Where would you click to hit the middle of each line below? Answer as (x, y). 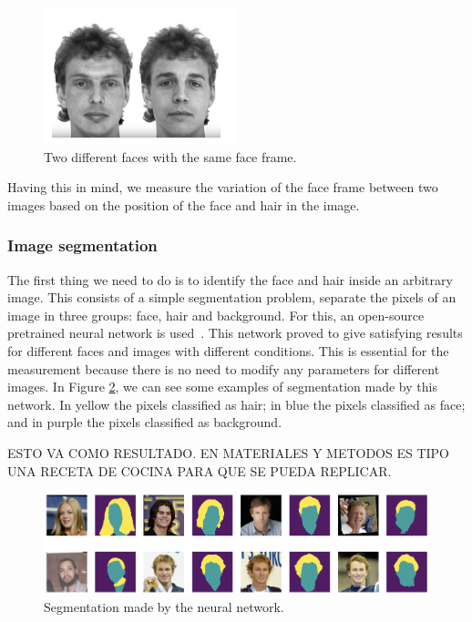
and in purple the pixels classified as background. (145, 422)
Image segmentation (82, 245)
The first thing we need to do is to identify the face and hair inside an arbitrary (230, 279)
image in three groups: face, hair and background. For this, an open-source (216, 315)
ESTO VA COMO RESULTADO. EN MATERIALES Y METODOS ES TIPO (229, 452)
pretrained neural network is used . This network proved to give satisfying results (235, 333)
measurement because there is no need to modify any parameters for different (224, 368)
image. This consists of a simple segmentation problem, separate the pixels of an (232, 297)
